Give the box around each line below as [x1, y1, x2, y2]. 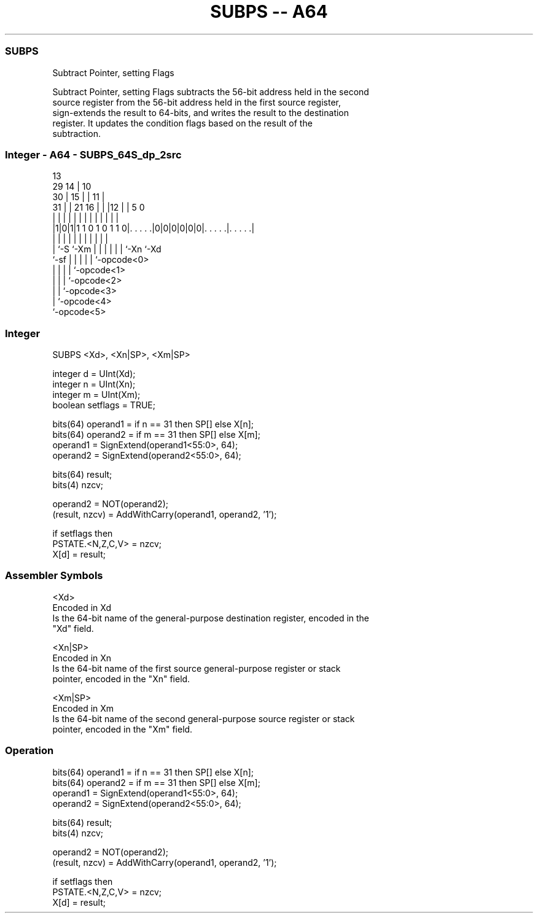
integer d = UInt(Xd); [52, 368, 136, 379]
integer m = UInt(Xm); [52, 389, 141, 400]
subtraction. [52, 128, 101, 139]
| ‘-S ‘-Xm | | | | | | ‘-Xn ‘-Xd [52, 244, 162, 255]
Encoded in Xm [52, 702, 114, 714]
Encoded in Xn [52, 652, 112, 663]
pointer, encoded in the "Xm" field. [52, 723, 193, 734]
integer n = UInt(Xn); [52, 379, 136, 389]
